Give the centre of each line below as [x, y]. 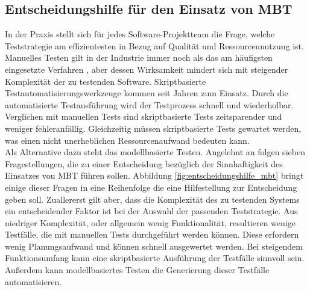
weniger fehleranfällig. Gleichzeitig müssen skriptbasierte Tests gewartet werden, [153, 128]
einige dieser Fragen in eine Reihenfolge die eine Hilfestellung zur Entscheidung [151, 187]
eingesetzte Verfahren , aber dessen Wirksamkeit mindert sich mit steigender [147, 69]
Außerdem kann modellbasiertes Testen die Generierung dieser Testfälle [137, 270]
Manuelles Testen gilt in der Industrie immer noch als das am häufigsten [139, 57]
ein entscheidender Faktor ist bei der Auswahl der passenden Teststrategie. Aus [151, 211]
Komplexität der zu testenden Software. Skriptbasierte [106, 81]
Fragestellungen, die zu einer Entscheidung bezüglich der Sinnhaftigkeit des [144, 163]
